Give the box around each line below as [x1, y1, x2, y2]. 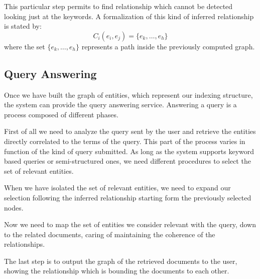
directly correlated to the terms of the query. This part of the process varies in [4, 135, 245, 146]
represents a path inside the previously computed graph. [81, 41, 255, 51]
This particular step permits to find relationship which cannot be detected [4, 1, 233, 11]
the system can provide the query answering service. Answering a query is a [4, 99, 237, 110]
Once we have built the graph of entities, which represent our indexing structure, [4, 89, 253, 100]
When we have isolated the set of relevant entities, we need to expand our [4, 182, 231, 193]
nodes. [4, 202, 24, 213]
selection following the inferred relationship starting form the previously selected [4, 192, 251, 202]
